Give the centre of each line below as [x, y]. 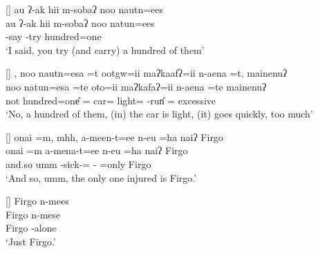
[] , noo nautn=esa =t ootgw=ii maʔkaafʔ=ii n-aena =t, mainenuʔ [147, 73]
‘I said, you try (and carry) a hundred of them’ [105, 49]
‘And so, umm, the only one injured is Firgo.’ [101, 177]
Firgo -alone [31, 228]
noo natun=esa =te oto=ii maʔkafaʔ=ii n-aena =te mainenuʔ [136, 86]
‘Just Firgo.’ [31, 241]
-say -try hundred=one [54, 36]
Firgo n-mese [33, 214]
